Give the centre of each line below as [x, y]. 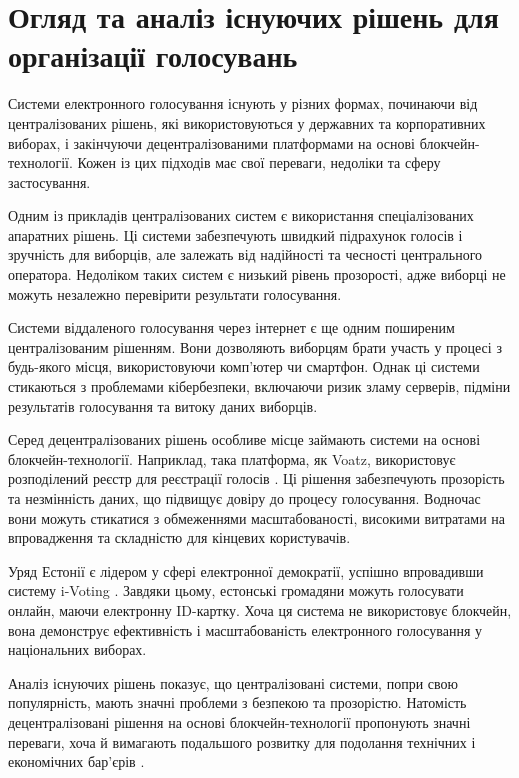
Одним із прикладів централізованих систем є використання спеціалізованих [241, 215]
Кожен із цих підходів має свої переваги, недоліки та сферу [259, 162]
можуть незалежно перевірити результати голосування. [175, 293]
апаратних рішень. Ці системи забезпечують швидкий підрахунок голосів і [235, 234]
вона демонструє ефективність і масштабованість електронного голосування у [245, 629]
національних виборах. [77, 649]
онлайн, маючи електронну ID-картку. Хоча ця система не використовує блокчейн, [260, 609]
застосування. [49, 181]
